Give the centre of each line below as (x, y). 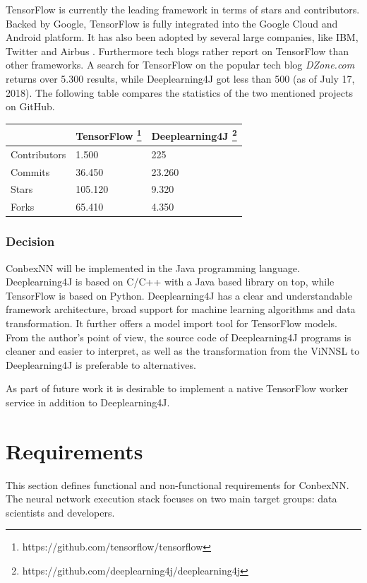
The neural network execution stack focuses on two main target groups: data (172, 499)
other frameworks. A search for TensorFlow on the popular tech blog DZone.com (180, 65)
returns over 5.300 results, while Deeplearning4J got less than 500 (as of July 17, (180, 78)
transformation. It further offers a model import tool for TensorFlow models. (172, 323)
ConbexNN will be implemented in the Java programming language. (153, 267)
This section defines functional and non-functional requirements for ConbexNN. (178, 484)
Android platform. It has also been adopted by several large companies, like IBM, (182, 37)
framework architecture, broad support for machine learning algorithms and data (181, 309)
